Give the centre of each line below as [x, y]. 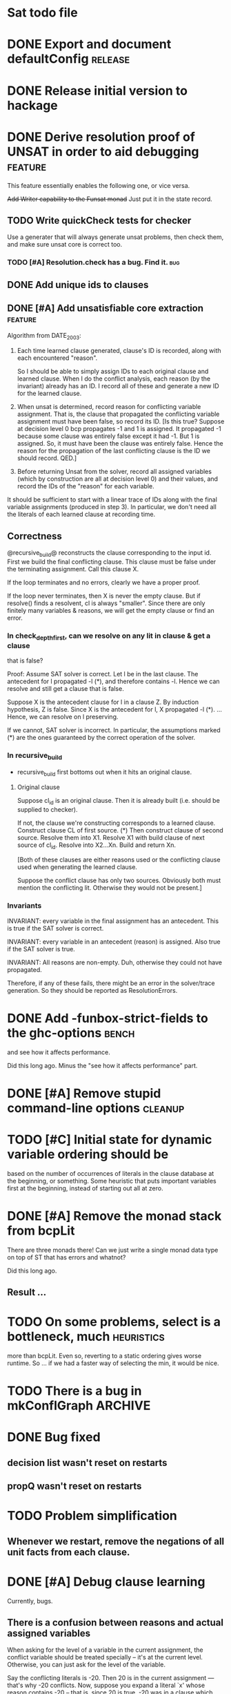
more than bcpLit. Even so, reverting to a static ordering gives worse [104, 1355]
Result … [27, 1292]
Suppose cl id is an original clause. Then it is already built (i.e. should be [119, 801]
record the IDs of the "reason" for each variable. [86, 486]
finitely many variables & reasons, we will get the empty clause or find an [111, 610]
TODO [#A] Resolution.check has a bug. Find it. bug [94, 263]
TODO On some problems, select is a [114, 1322]
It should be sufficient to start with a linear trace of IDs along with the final [112, 499]
